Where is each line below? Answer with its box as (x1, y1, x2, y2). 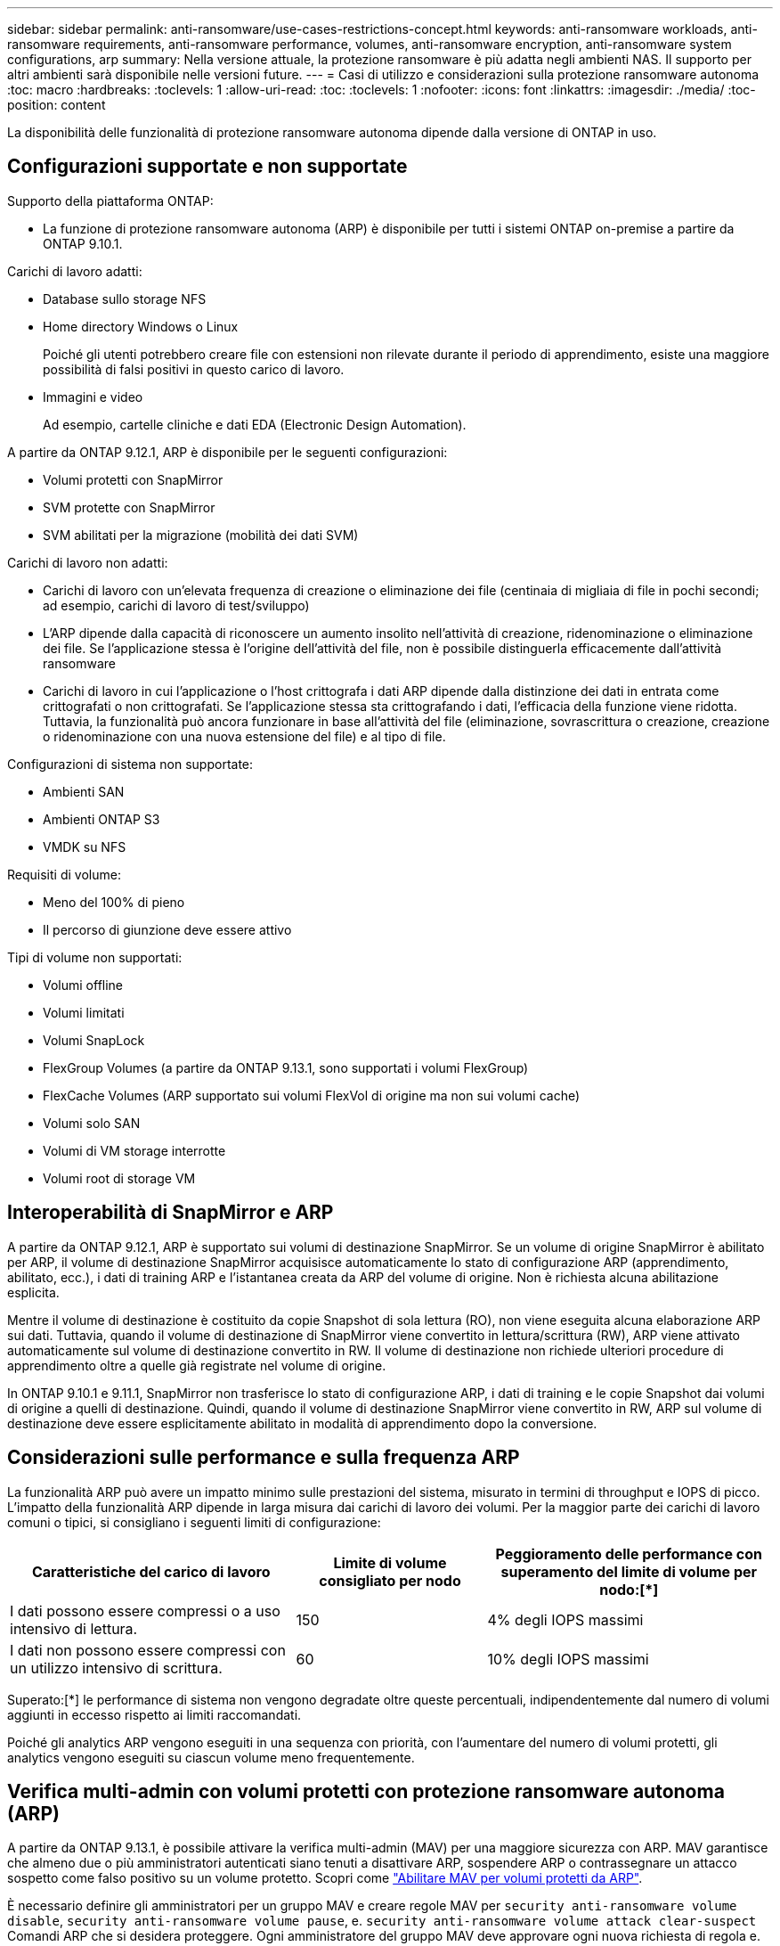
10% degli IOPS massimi (487, 1649, 649, 1668)
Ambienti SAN (43, 783, 125, 799)
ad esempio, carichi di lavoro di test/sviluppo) (43, 597, 310, 613)
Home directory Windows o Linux (43, 318, 239, 334)
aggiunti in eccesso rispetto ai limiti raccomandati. (7, 1706, 302, 1722)
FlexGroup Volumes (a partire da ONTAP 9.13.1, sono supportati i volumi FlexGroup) (43, 1059, 529, 1075)
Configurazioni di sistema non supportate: (7, 756, 254, 772)
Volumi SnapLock (43, 1032, 145, 1048)
